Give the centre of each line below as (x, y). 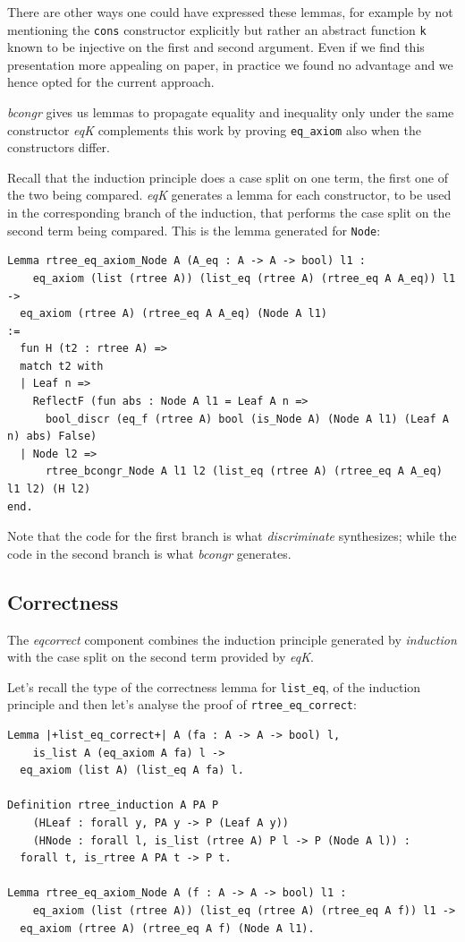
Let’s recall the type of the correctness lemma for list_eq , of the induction (214, 686)
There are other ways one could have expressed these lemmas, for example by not (230, 12)
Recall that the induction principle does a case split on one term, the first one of (228, 177)
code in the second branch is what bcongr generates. (149, 553)
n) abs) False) (52, 437)
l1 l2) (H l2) (49, 489)
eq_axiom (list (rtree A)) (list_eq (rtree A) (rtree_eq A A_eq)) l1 (244, 278)
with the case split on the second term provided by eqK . (161, 657)
